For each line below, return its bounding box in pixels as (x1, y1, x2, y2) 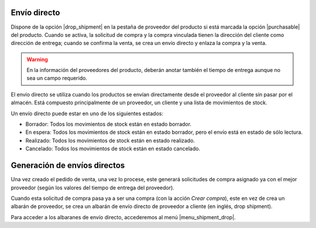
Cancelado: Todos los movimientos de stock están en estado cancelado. (25, 145, 201, 152)
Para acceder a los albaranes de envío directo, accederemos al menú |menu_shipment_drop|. (11, 213, 236, 220)
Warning (26, 56, 48, 63)
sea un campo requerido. (26, 75, 88, 82)
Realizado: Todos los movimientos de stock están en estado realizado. (25, 137, 195, 144)
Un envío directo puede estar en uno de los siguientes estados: (11, 110, 164, 117)
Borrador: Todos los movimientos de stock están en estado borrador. (25, 120, 192, 128)
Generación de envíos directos (11, 161, 125, 171)
